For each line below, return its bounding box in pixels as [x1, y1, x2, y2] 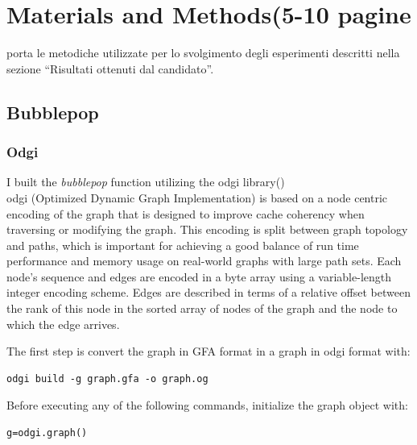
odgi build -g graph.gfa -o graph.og [6, 372, 208, 385]
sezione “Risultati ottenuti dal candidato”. [6, 60, 214, 77]
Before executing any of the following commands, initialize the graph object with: [6, 397, 408, 414]
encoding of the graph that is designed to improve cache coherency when [6, 205, 365, 222]
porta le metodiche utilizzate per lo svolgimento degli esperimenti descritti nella [6, 44, 400, 61]
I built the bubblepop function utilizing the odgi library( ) [6, 173, 285, 190]
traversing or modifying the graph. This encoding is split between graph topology [6, 221, 408, 238]
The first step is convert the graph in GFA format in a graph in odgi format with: [6, 343, 411, 360]
